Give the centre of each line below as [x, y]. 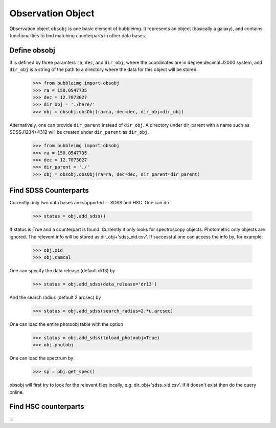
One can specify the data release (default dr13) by [62, 270]
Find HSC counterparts [47, 407]
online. [17, 392]
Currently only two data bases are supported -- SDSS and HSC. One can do [89, 203]
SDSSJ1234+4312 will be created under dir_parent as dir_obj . [79, 132]
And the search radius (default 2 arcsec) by [55, 297]
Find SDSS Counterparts [49, 191]
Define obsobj [32, 50]
